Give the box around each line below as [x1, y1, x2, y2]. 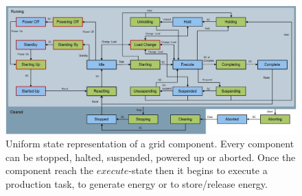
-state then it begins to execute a [128, 163, 268, 177]
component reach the [5, 163, 93, 177]
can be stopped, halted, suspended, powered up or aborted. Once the [5, 149, 296, 164]
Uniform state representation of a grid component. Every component [5, 136, 294, 151]
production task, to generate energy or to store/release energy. [5, 176, 268, 191]
